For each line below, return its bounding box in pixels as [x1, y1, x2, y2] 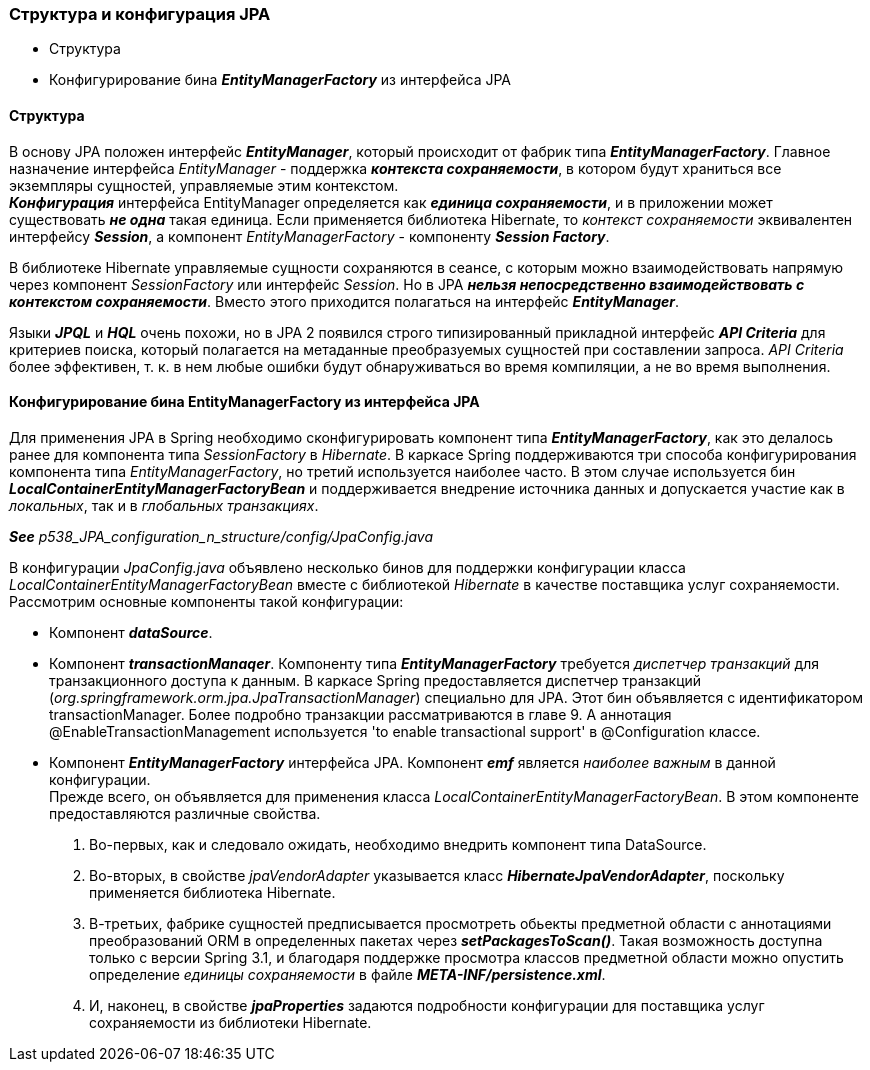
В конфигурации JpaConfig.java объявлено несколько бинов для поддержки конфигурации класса [9, 558, 686, 576]
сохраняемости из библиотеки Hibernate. [89, 1013, 372, 1031]
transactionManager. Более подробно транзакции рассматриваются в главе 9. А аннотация [49, 705, 672, 723]
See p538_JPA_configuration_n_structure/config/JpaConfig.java [9, 527, 434, 545]
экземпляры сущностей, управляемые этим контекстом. [9, 176, 399, 194]
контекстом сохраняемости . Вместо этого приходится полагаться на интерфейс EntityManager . [9, 292, 679, 310]
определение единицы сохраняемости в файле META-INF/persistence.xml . [89, 965, 606, 983]
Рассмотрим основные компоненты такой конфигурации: [9, 592, 404, 610]
